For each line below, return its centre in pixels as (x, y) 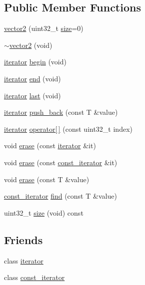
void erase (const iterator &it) (50, 145)
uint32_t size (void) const (44, 212)
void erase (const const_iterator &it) (61, 162)
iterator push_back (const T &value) (61, 112)
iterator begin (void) (35, 62)
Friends (23, 239)
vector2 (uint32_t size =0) (44, 28)
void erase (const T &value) (47, 179)
